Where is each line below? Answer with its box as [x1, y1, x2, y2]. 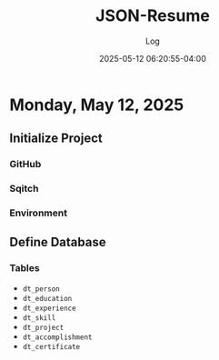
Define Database [9, 235, 106, 250]
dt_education [22, 294, 73, 303]
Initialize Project [9, 131, 103, 146]
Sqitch [9, 183, 39, 195]
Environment [9, 206, 68, 219]
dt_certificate [22, 342, 81, 351]
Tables [9, 262, 40, 275]
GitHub [9, 158, 42, 171]
